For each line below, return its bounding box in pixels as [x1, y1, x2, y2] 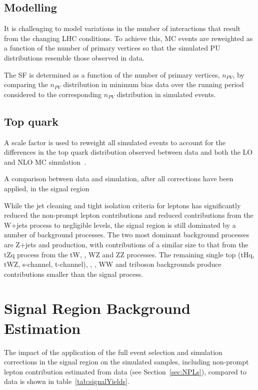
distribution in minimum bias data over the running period [63, 79, 244, 90]
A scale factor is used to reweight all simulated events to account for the [4, 137, 225, 147]
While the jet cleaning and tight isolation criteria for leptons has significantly [4, 200, 241, 210]
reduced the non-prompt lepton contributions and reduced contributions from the [4, 210, 253, 220]
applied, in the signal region [4, 183, 89, 193]
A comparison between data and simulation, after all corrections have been [4, 173, 233, 184]
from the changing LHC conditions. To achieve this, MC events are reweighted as [4, 33, 253, 43]
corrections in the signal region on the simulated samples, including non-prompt [4, 356, 249, 367]
